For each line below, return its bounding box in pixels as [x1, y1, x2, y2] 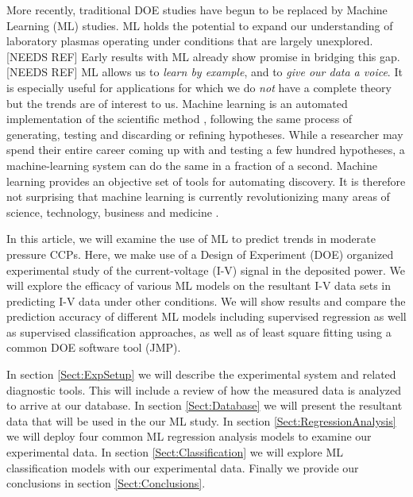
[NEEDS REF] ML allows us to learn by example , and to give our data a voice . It [6, 64, 403, 80]
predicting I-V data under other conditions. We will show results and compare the [6, 292, 406, 309]
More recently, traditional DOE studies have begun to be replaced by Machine [6, 2, 388, 17]
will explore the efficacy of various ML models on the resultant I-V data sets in [6, 277, 392, 294]
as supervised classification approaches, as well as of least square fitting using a [6, 323, 392, 340]
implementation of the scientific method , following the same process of [6, 110, 353, 127]
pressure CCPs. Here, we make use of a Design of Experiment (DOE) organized [6, 245, 394, 262]
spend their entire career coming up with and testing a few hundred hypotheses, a [6, 141, 405, 158]
